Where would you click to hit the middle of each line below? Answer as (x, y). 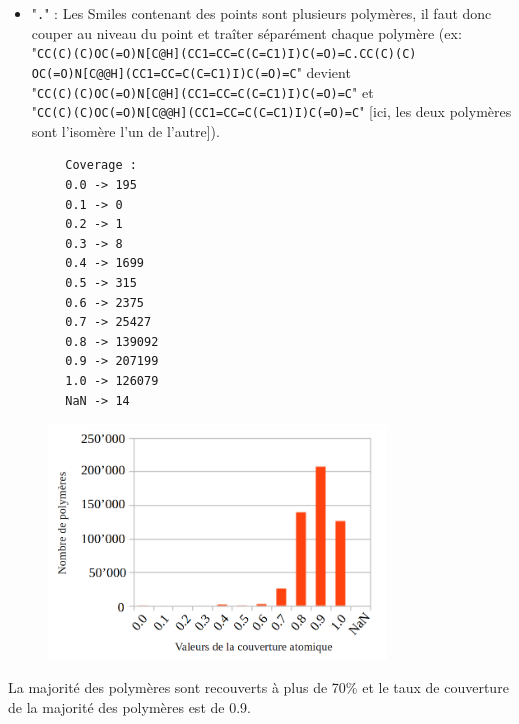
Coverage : (101, 165)
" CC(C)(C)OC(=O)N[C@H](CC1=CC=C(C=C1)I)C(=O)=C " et (202, 91)
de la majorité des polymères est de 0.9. (129, 706)
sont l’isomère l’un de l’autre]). (125, 130)
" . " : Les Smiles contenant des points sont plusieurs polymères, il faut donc (261, 13)
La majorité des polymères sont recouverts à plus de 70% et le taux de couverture (258, 687)
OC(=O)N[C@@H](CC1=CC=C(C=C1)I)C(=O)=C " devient (191, 71)
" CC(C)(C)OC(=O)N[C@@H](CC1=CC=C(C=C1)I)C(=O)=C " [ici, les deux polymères (271, 111)
